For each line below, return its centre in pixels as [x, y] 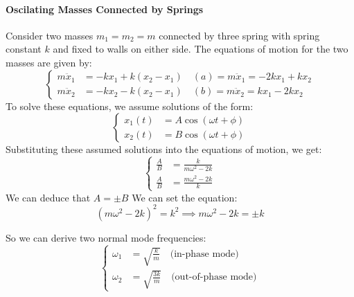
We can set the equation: [185, 197]
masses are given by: [49, 62]
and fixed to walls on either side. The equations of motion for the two [201, 49]
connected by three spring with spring [239, 35]
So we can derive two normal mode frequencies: [106, 237]
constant [24, 49]
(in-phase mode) [204, 254]
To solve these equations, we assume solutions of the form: [130, 106]
